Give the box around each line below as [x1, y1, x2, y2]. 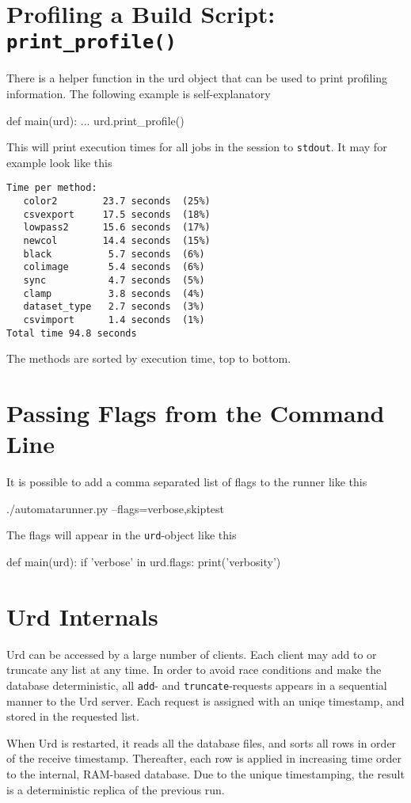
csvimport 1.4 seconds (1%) [23, 314, 205, 326]
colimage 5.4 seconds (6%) [23, 261, 205, 273]
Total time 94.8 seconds [6, 327, 137, 339]
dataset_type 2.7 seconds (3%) [23, 301, 205, 313]
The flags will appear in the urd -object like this [6, 527, 237, 543]
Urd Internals [6, 599, 158, 632]
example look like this [6, 154, 112, 170]
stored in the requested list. [6, 708, 139, 725]
